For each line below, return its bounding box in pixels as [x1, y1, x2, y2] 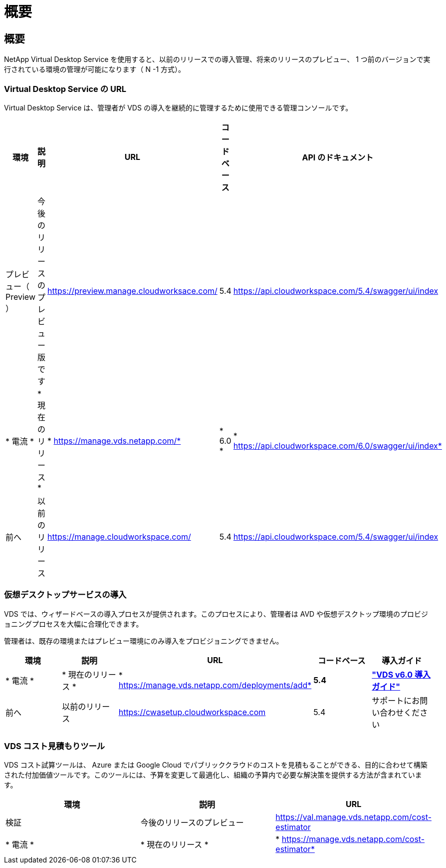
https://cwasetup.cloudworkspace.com [118, 707, 266, 717]
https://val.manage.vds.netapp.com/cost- [275, 812, 432, 823]
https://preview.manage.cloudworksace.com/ [47, 285, 218, 296]
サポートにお [372, 695, 420, 706]
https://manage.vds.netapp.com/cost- [281, 834, 425, 845]
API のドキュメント [302, 152, 374, 162]
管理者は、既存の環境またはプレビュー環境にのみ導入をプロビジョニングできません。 [4, 636, 283, 645]
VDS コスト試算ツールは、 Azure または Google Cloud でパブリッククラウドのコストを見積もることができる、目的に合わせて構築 [4, 761, 428, 770]
